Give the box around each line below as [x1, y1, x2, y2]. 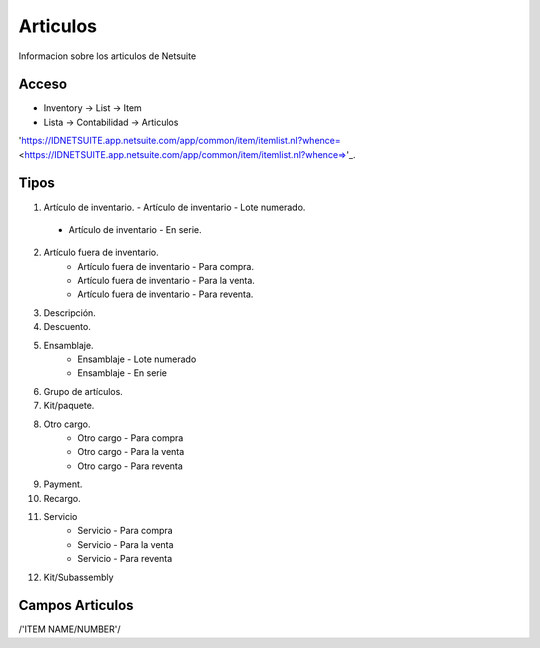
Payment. [43, 478, 83, 490]
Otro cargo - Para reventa [77, 460, 184, 472]
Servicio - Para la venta [77, 538, 174, 550]
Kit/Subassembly [43, 571, 114, 583]
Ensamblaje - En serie [77, 367, 168, 379]
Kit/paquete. [43, 400, 95, 412]
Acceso [18, 76, 68, 93]
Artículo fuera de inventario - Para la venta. [77, 275, 255, 287]
